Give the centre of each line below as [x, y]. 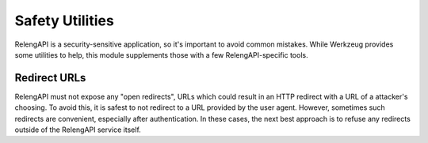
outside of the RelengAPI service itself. [78, 130]
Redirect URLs [50, 78]
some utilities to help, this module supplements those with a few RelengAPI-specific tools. [161, 55]
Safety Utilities [64, 21]
